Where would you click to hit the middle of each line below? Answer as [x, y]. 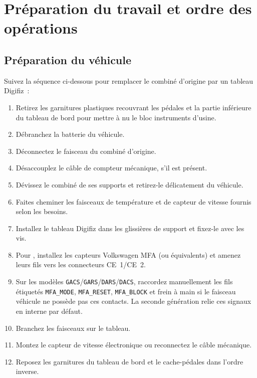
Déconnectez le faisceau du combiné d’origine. [86, 151]
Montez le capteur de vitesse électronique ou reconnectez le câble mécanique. [134, 345]
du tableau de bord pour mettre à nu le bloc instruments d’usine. [116, 117]
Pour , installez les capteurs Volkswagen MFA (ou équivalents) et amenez [128, 254]
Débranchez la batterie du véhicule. [70, 134]
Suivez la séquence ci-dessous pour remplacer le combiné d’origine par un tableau [129, 80]
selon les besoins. [42, 211]
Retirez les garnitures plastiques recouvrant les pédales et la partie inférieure [134, 107]
